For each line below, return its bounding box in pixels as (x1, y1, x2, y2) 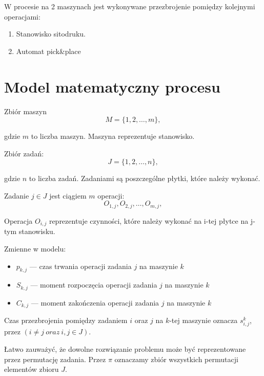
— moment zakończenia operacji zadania (31, 297, 159, 308)
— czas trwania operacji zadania (29, 260, 132, 271)
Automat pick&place (16, 45, 81, 56)
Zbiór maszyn (4, 105, 47, 116)
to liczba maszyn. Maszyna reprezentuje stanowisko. (31, 131, 195, 141)
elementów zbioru (4, 364, 59, 374)
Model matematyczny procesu (4, 76, 220, 97)
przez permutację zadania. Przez (4, 353, 106, 364)
